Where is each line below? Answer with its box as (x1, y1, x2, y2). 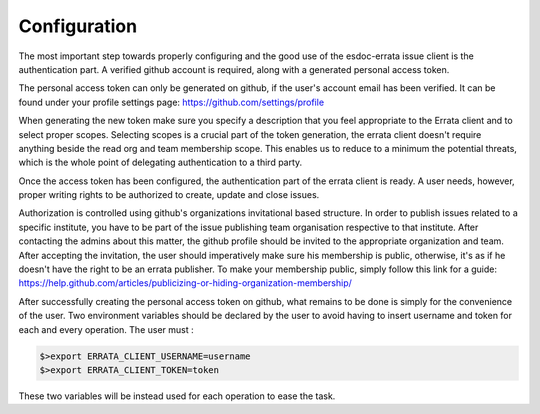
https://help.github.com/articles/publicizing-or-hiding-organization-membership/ (18, 277, 352, 289)
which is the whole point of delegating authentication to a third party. (18, 156, 303, 169)
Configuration (18, 15, 138, 37)
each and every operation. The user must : (18, 323, 194, 335)
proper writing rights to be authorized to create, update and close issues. (18, 189, 320, 201)
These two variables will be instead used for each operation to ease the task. (18, 390, 336, 402)
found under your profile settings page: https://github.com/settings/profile (18, 96, 325, 108)
